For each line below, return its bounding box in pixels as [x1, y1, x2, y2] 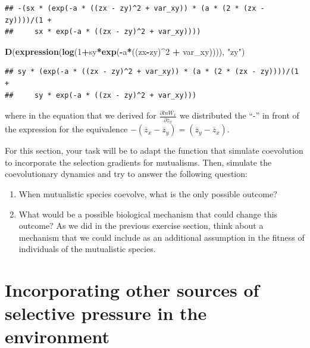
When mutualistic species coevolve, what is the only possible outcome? [18, 187, 277, 200]
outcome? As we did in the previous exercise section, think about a [18, 219, 264, 232]
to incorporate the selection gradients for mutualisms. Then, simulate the [5, 156, 272, 168]
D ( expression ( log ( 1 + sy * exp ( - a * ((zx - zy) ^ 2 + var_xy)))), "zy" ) [5, 45, 245, 57]
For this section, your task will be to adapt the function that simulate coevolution [5, 144, 303, 157]
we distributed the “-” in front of [180, 109, 299, 122]
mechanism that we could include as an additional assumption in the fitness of [18, 231, 305, 243]
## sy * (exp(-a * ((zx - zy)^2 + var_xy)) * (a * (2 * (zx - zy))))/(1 [5, 67, 299, 76]
